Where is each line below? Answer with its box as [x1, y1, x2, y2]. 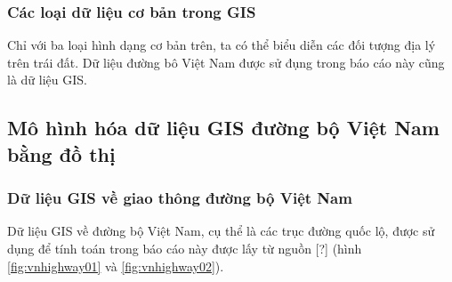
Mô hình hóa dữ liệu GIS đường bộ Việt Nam [7, 114, 440, 141]
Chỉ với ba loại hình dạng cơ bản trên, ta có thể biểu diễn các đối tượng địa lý [7, 36, 436, 54]
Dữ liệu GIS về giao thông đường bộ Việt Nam [7, 187, 352, 209]
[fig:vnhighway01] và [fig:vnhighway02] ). [7, 256, 224, 275]
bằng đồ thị [7, 140, 116, 167]
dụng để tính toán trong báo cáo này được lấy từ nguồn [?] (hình [7, 238, 362, 257]
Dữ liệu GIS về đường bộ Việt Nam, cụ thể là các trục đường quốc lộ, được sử [7, 222, 435, 240]
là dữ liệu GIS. [7, 70, 87, 89]
